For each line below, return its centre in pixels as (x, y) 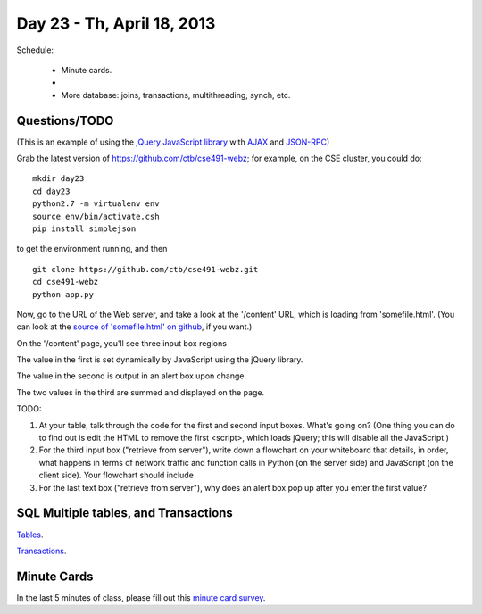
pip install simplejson (84, 228)
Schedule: (35, 50)
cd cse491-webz (66, 282)
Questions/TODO (65, 120)
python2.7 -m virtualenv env (96, 204)
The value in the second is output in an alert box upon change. (132, 376)
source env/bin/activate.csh (96, 216)
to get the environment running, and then (92, 249)
